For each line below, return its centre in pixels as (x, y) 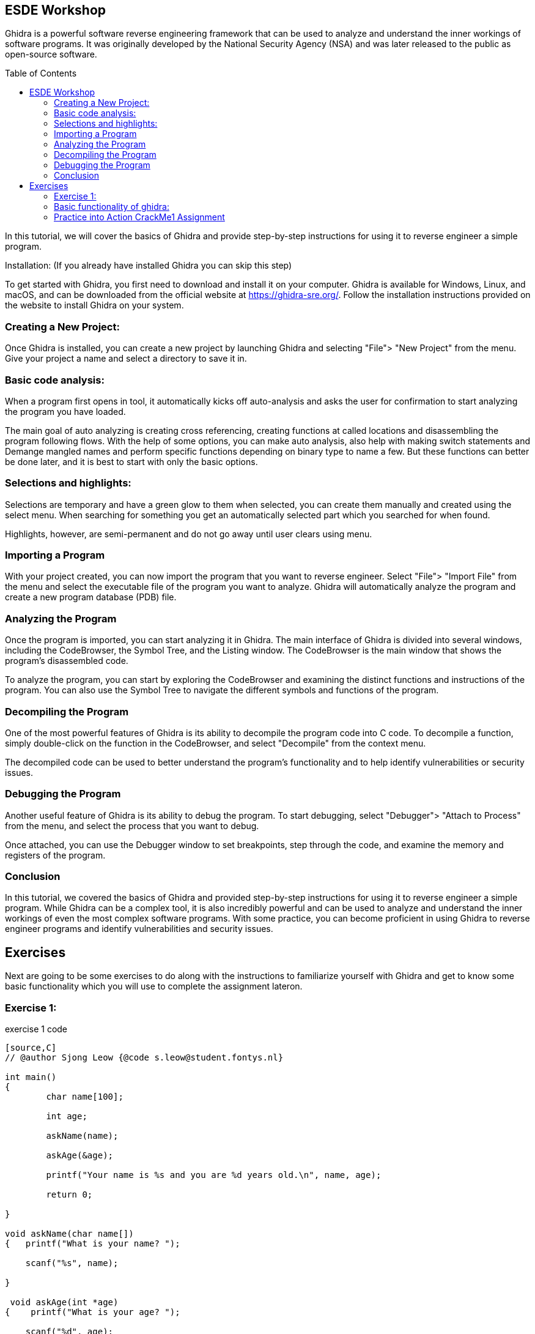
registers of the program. (55, 855)
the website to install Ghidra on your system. (94, 305)
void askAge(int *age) (64, 1302)
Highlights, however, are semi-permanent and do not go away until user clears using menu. (189, 534)
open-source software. (51, 54)
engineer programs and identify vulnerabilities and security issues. (139, 929)
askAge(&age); (80, 1156)
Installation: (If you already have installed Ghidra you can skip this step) (149, 266)
